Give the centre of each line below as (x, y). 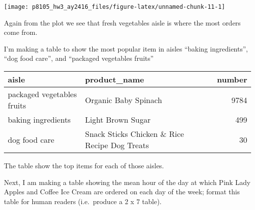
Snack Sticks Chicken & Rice (135, 134)
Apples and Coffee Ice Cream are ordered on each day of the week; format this (122, 192)
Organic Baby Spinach (124, 100)
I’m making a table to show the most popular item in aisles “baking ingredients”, (126, 48)
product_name (115, 79)
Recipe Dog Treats (117, 145)
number (232, 79)
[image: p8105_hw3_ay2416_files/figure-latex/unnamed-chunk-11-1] (115, 7)
